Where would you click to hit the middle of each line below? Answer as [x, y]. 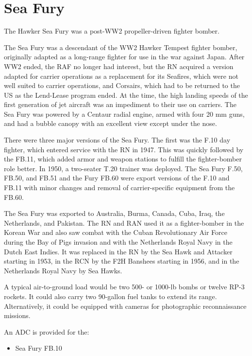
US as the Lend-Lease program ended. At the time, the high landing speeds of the [126, 95]
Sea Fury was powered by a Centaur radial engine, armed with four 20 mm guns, [124, 114]
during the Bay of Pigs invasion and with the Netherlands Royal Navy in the [118, 242]
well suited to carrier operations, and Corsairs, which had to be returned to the [122, 85]
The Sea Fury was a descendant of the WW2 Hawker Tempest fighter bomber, [121, 47]
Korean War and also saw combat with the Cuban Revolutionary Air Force [116, 232]
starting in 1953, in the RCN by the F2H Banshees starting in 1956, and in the [122, 261]
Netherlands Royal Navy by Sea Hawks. [63, 270]
